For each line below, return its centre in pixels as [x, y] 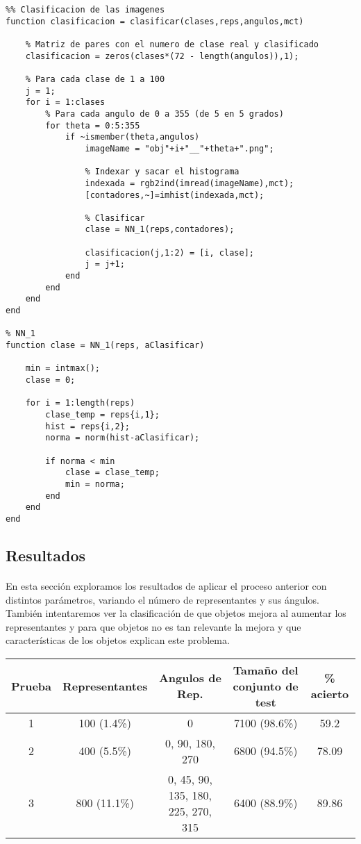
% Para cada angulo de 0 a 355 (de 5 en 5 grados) [165, 114]
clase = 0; [50, 380]
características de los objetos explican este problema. [118, 640]
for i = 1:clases [65, 102]
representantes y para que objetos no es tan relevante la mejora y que [153, 626]
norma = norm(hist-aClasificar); [123, 438]
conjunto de [266, 686]
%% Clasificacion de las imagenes [85, 10]
